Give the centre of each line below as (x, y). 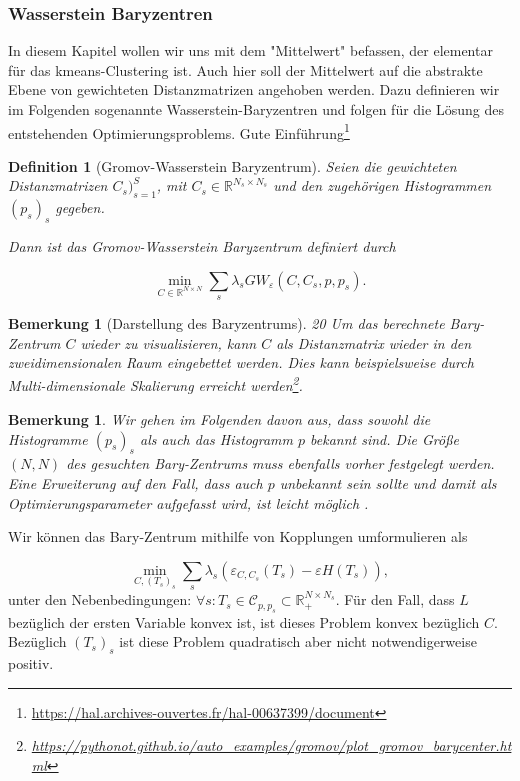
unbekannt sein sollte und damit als (388, 483)
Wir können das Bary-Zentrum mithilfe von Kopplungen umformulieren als (238, 536)
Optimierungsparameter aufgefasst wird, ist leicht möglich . (188, 502)
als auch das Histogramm (216, 438)
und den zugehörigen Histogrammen (382, 185)
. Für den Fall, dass (395, 599)
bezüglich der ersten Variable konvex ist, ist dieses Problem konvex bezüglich (244, 621)
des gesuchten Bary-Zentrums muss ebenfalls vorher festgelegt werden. (280, 463)
